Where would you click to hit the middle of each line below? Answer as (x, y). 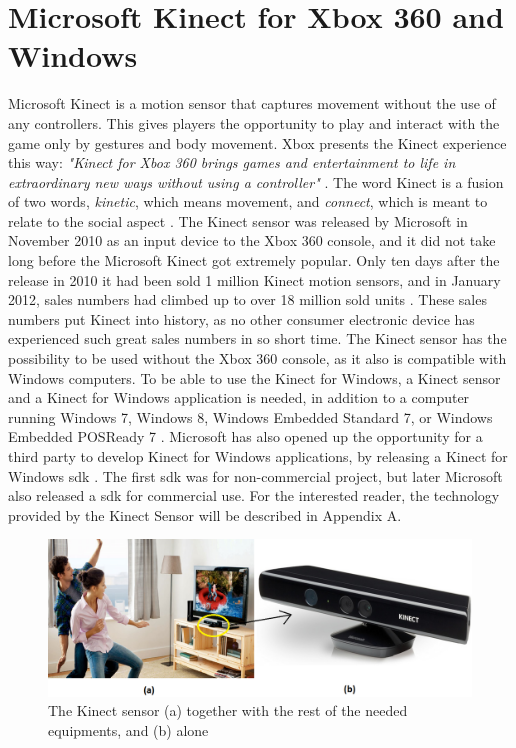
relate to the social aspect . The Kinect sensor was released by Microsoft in (238, 220)
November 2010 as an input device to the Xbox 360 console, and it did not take (252, 240)
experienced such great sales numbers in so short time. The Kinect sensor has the (257, 338)
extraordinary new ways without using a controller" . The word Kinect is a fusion (256, 181)
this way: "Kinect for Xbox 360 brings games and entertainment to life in (232, 162)
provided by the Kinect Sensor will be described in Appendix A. (205, 514)
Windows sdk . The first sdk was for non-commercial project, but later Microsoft (255, 475)
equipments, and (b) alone (128, 729)
